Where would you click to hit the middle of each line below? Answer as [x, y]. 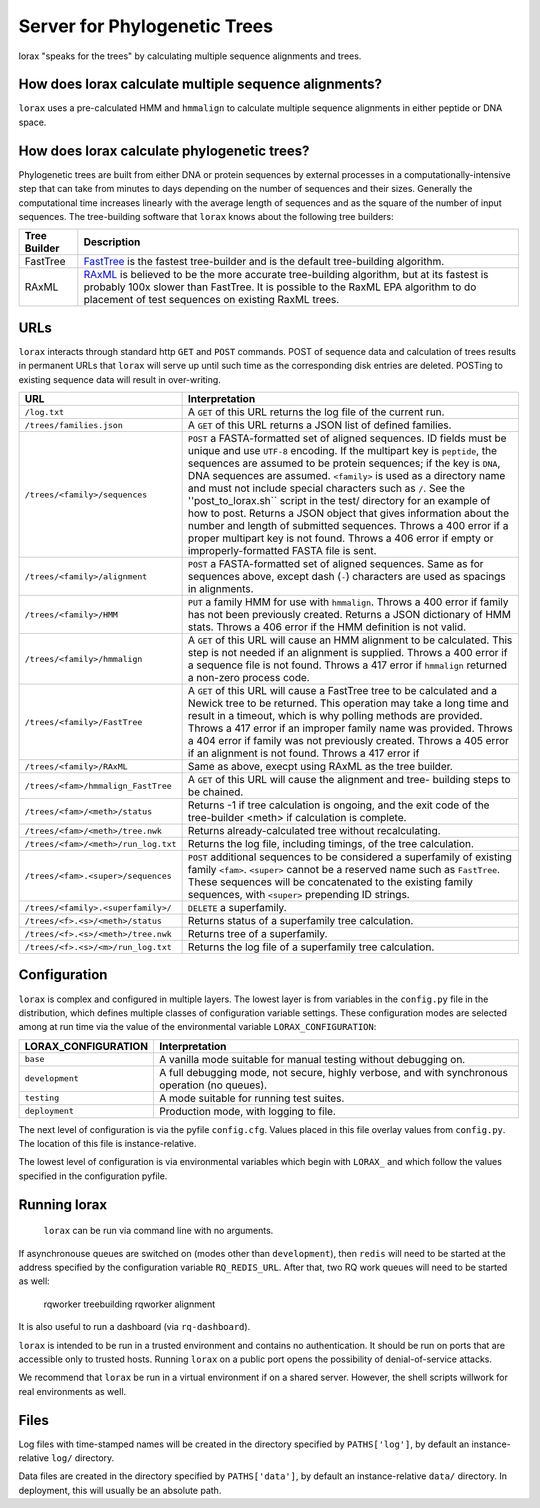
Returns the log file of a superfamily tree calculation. [311, 947]
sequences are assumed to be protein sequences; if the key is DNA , [344, 463]
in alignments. [220, 588]
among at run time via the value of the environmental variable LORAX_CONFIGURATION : [197, 1027]
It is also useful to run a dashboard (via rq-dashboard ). [134, 1327]
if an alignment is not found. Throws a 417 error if [303, 753]
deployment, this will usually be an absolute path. [120, 1490]
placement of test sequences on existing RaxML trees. [211, 300]
